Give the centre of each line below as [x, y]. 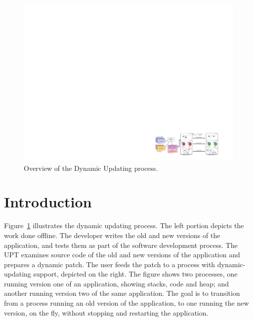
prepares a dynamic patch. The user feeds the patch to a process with [110, 264]
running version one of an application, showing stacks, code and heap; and [117, 283]
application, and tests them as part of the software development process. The [121, 245]
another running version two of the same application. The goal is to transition [122, 293]
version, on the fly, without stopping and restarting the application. [106, 312]
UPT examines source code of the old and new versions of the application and [122, 255]
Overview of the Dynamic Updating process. [91, 168]
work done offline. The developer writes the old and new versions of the [112, 235]
